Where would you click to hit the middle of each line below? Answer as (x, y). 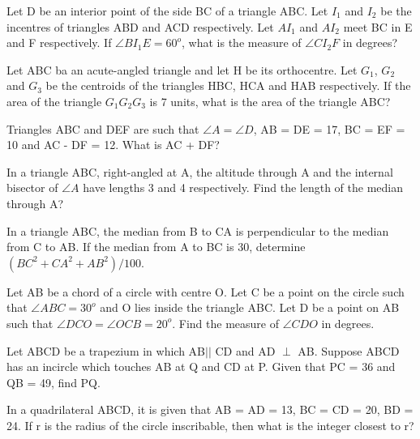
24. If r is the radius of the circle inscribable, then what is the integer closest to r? (210, 425)
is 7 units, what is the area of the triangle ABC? (270, 101)
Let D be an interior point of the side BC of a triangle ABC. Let (167, 11)
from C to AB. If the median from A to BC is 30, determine (156, 247)
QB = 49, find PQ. (54, 382)
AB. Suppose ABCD (349, 350)
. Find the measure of (225, 323)
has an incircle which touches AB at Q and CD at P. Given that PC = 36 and (201, 367)
